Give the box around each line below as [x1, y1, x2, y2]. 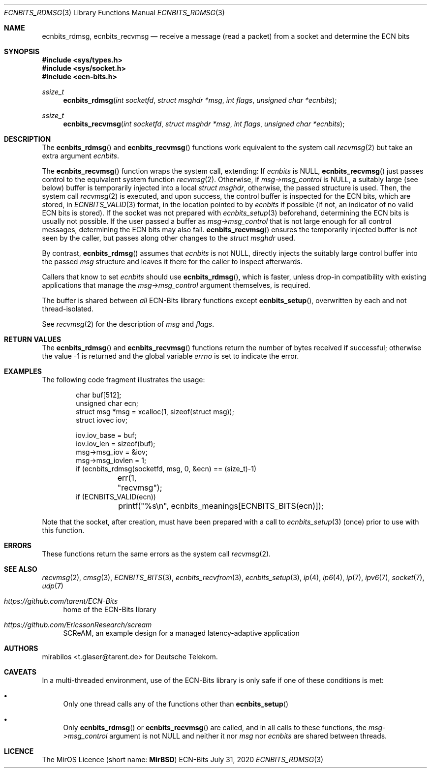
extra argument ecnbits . [42, 152, 120, 160]
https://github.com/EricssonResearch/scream [4, 620, 152, 629]
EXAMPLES [4, 367, 42, 375]
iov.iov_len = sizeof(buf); [76, 439, 155, 448]
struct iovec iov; [76, 416, 128, 424]
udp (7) [42, 582, 63, 590]
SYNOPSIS [4, 47, 40, 56]
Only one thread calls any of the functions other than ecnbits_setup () [63, 700, 289, 708]
